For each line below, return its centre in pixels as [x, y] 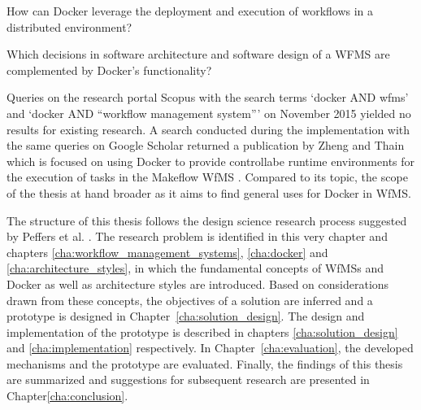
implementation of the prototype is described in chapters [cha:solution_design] [202, 331]
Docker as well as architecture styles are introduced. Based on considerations [198, 284]
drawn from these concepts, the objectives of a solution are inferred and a [190, 300]
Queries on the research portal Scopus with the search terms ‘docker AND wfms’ [208, 97]
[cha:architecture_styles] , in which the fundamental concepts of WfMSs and [195, 268]
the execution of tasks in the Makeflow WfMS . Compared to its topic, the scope [207, 177]
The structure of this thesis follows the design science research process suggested [207, 220]
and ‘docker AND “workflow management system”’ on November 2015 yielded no [209, 113]
